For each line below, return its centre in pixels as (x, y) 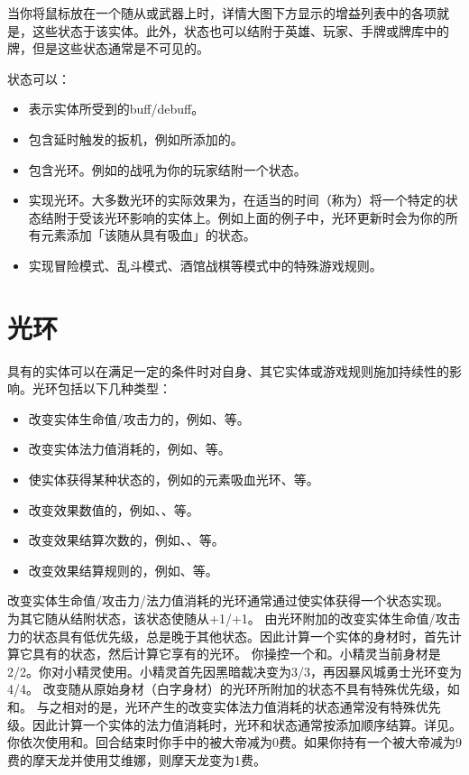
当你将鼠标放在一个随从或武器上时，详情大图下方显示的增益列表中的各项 (222, 13)
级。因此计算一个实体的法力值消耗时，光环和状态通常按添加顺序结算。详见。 (234, 724)
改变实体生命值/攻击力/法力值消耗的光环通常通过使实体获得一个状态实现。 (228, 600)
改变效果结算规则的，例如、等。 (123, 570)
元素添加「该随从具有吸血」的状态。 (148, 235)
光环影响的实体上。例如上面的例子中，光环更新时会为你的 (275, 217)
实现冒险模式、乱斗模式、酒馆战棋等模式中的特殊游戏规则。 (205, 265)
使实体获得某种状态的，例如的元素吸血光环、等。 (174, 480)
